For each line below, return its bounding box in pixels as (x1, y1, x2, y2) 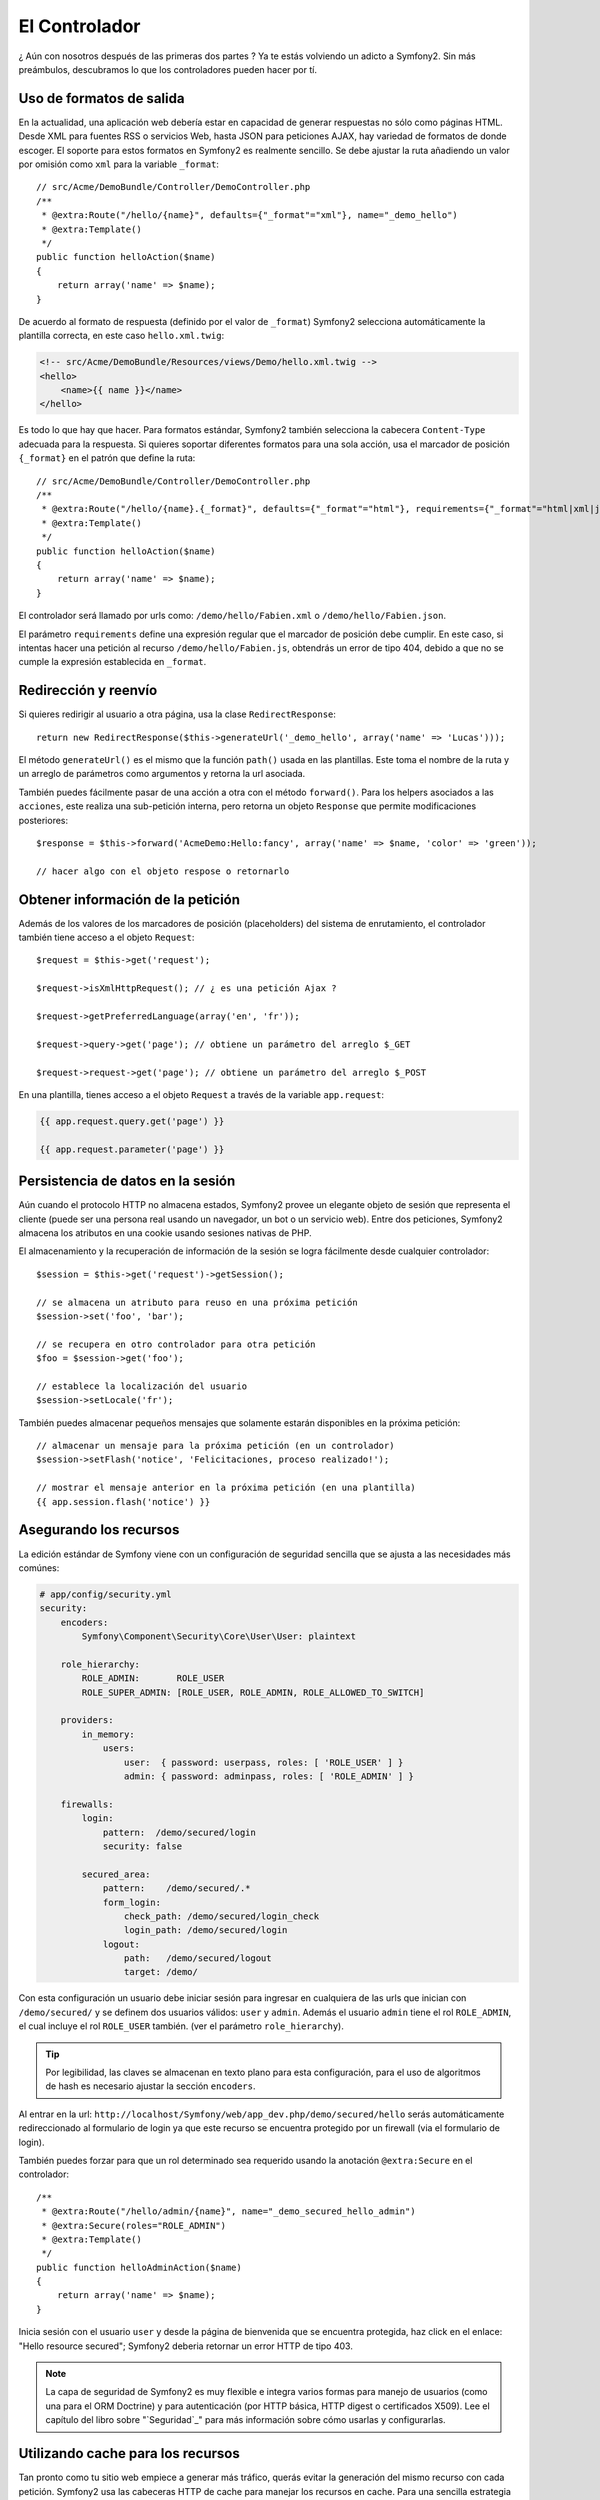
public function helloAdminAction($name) (36, 2261, 242, 2273)
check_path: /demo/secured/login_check (123, 1910, 320, 1922)
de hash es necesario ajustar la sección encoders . (45, 2080, 256, 2092)
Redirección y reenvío (18, 682, 158, 699)
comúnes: (18, 1561, 60, 1574)
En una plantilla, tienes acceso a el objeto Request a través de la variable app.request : (18, 1088, 385, 1100)
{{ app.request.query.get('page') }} (39, 1115, 225, 1127)
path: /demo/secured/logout (123, 1953, 272, 1964)
